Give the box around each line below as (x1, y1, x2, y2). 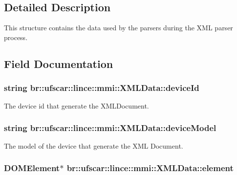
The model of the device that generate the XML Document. (4, 141, 183, 151)
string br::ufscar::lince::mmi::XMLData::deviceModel (4, 121, 216, 133)
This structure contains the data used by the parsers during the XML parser (4, 22, 233, 33)
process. (4, 32, 28, 42)
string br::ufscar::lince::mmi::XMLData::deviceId (4, 82, 199, 94)
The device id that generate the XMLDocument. (4, 101, 149, 111)
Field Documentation (4, 56, 113, 71)
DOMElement (4, 161, 60, 174)
